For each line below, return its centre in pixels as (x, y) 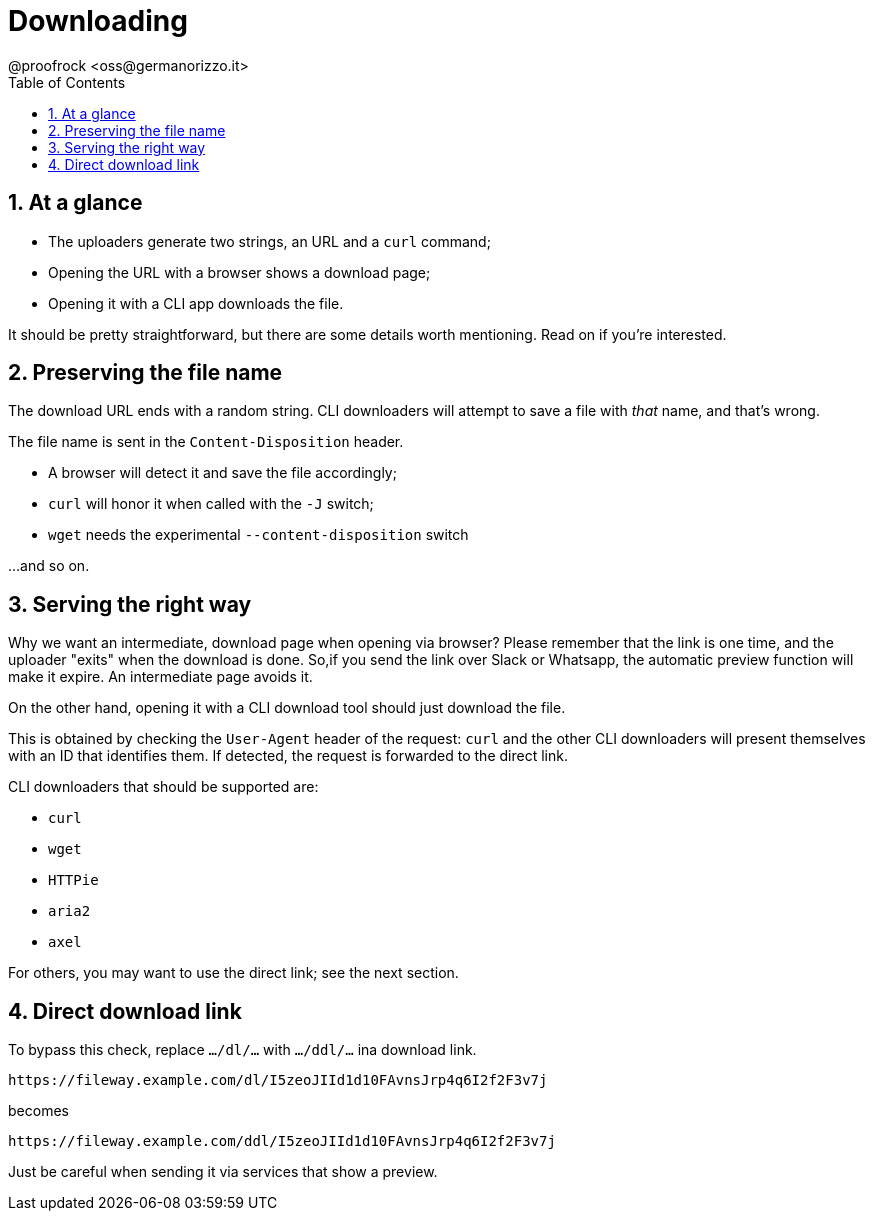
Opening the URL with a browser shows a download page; (239, 272)
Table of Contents (67, 82)
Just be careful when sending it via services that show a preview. (223, 1172)
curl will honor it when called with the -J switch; (211, 504)
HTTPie (73, 880)
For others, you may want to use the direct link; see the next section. (233, 973)
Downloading (98, 21)
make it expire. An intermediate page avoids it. (160, 677)
